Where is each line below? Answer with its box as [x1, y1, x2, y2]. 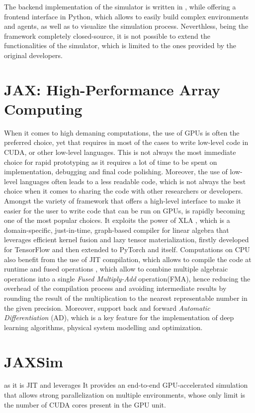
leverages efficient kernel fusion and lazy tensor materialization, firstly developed [4, 234, 249, 245]
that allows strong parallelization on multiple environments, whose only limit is [4, 390, 246, 400]
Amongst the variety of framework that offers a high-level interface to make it [4, 196, 241, 206]
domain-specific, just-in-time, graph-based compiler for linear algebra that [4, 224, 229, 235]
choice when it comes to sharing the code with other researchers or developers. [4, 186, 243, 196]
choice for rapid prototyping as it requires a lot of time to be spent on [4, 156, 217, 167]
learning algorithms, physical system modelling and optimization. [4, 322, 203, 332]
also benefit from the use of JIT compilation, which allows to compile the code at [4, 254, 252, 264]
